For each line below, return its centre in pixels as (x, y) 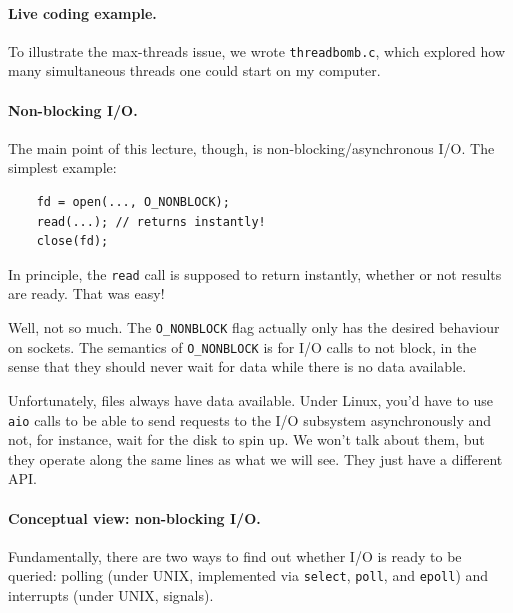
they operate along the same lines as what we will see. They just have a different (255, 458)
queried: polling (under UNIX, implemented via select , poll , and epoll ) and (248, 575)
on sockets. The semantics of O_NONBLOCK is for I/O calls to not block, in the (242, 346)
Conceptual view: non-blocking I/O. (134, 517)
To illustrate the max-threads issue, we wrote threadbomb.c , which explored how (257, 50)
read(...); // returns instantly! (151, 221)
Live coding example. (82, 12)
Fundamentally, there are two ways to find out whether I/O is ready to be (235, 555)
